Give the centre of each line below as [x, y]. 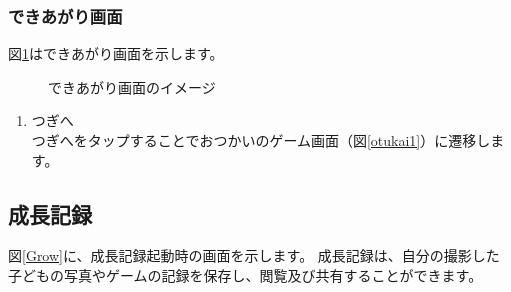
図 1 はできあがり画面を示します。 [116, 53]
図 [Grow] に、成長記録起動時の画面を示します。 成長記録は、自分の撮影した [254, 255]
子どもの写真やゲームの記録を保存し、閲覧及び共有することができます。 [245, 274]
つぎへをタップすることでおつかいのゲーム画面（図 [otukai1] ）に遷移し [261, 140]
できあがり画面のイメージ [132, 86]
